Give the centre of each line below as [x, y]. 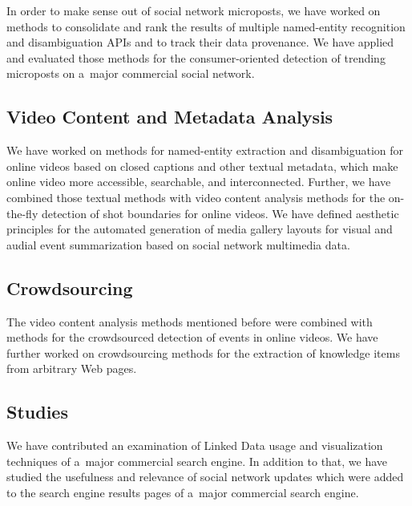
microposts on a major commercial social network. [131, 73]
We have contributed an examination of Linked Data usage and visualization [195, 445]
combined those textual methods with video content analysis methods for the [196, 197]
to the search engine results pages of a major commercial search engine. [183, 492]
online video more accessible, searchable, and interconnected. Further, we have [199, 182]
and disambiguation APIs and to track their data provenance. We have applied [200, 42]
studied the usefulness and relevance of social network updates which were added [205, 477]
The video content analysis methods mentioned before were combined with [190, 321]
